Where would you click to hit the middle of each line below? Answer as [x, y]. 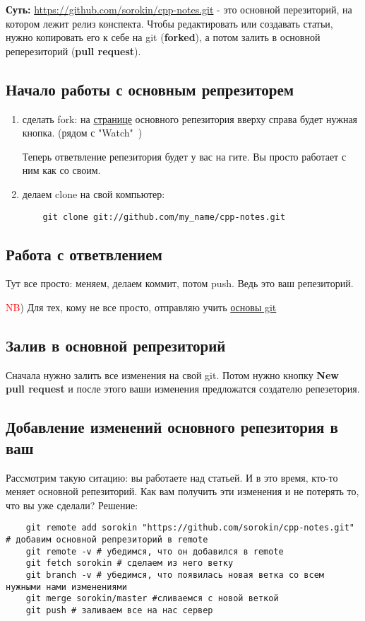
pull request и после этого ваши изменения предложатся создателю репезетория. [183, 389]
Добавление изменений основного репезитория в [172, 427]
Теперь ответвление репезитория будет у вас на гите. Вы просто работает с [184, 156]
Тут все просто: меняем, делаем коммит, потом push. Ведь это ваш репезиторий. [180, 283]
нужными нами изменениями [66, 587]
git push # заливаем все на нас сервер [119, 610]
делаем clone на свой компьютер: [94, 193]
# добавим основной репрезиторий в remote [107, 540]
